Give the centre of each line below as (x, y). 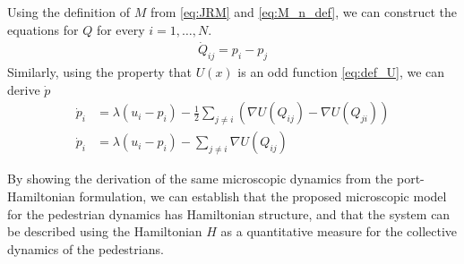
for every (120, 29)
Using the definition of (69, 12)
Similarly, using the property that (99, 72)
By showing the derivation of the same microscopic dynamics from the (200, 179)
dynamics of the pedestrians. (86, 248)
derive (24, 89)
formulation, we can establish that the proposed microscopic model (263, 196)
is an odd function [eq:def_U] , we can (341, 72)
